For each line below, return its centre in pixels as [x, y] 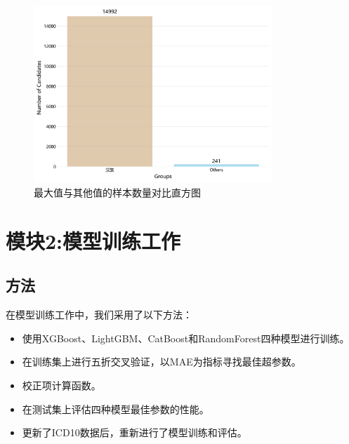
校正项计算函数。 [61, 385]
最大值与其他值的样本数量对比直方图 [117, 192]
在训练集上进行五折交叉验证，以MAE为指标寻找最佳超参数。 [162, 362]
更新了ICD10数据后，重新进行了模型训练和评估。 [134, 432]
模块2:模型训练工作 [93, 240]
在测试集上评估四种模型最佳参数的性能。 [116, 409]
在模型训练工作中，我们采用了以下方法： [99, 315]
